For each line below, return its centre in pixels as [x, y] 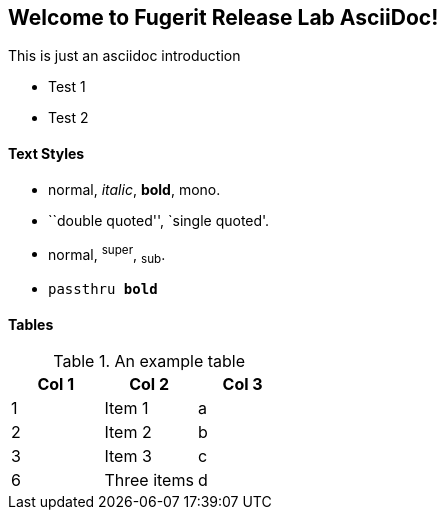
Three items [149, 480]
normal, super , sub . [107, 254]
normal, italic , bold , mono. [134, 189]
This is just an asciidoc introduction [124, 56]
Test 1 [67, 87]
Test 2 [68, 118]
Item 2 [128, 432]
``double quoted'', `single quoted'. [159, 220]
